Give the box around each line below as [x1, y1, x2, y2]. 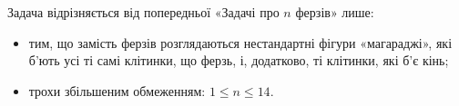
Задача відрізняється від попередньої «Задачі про [7, 3, 280, 21]
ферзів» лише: [295, 3, 374, 21]
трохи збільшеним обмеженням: [28, 81, 206, 100]
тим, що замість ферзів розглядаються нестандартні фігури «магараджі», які [28, 33, 453, 52]
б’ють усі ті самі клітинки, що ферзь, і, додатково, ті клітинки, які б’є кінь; [28, 51, 449, 70]
